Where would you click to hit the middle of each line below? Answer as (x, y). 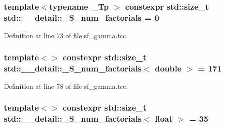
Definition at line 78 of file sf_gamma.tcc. (66, 86)
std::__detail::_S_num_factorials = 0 (82, 17)
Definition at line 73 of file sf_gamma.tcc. (66, 35)
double (168, 68)
